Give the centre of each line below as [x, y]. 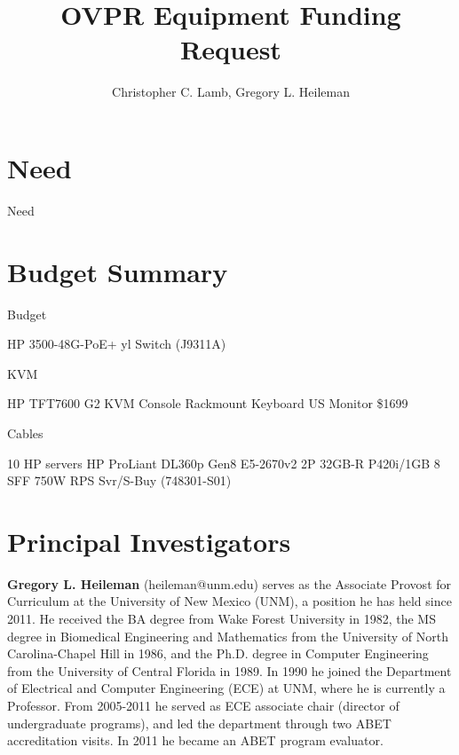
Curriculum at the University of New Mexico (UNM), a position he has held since [229, 601]
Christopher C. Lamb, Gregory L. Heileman [231, 92]
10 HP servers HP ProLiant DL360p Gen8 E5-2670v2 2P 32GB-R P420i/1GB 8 [224, 463]
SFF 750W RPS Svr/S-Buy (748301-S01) [119, 480]
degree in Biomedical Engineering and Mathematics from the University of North [228, 636]
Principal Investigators [149, 541]
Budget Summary [118, 271]
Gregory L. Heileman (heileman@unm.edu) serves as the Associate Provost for [229, 583]
